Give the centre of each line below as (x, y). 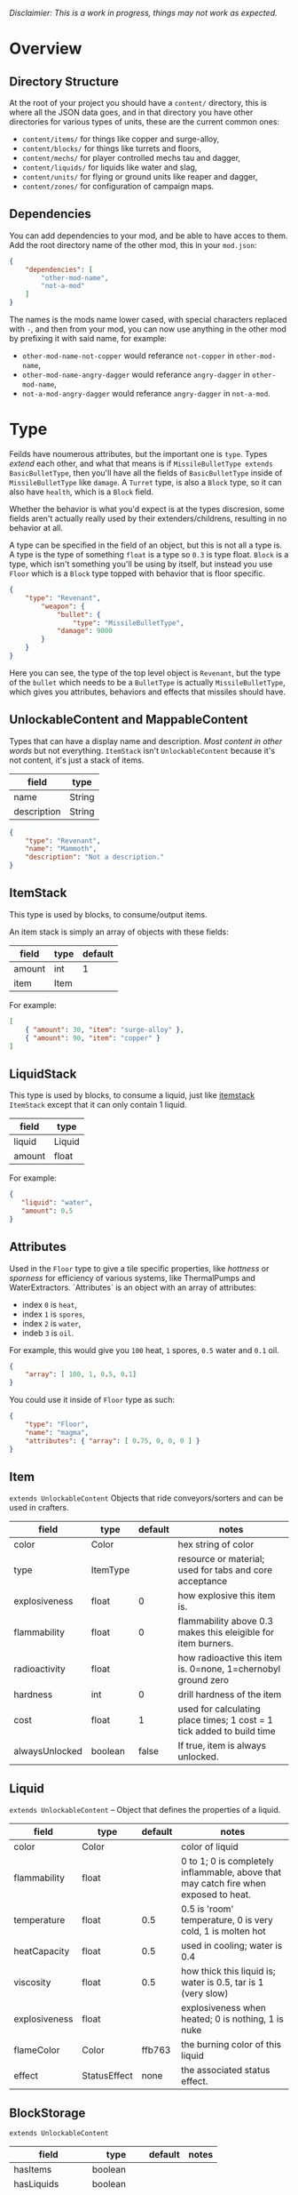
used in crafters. (39, 1508)
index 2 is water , (51, 1323)
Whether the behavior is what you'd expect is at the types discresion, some (147, 509)
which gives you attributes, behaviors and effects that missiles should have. (148, 692)
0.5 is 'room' (208, 1909)
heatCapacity (42, 1951)
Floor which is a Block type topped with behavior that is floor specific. (137, 573)
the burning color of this (231, 2045)
